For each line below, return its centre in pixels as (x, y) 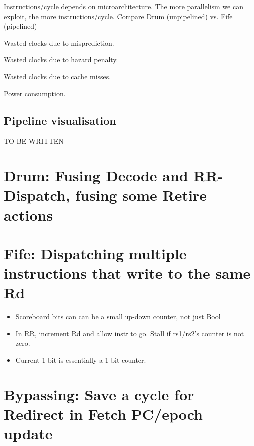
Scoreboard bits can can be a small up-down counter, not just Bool (118, 317)
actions (29, 214)
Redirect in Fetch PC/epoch (103, 413)
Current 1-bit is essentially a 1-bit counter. (81, 359)
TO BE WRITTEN (34, 141)
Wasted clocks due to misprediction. (59, 43)
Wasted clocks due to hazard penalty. (61, 60)
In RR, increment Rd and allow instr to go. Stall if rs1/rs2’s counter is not (130, 333)
